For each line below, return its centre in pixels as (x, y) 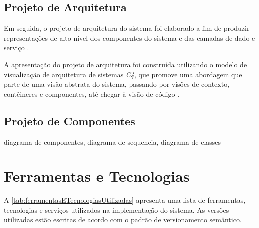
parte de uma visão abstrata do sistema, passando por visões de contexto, (117, 84)
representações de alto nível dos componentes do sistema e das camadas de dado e (130, 38)
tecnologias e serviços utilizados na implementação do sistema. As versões (117, 210)
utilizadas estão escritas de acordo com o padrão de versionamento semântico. (123, 220)
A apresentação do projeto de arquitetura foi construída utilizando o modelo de (126, 64)
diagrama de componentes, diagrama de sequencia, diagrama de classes (113, 142)
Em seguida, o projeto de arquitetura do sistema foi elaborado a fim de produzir (127, 28)
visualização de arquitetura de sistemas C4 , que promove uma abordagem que (123, 74)
